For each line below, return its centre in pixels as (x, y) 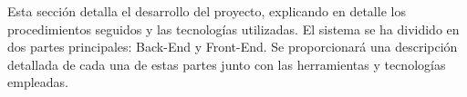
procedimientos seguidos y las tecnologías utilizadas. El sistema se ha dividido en (233, 29)
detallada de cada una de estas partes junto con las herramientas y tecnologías (227, 64)
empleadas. (38, 82)
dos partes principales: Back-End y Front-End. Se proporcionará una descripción (233, 47)
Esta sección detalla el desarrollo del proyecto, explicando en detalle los (207, 11)
